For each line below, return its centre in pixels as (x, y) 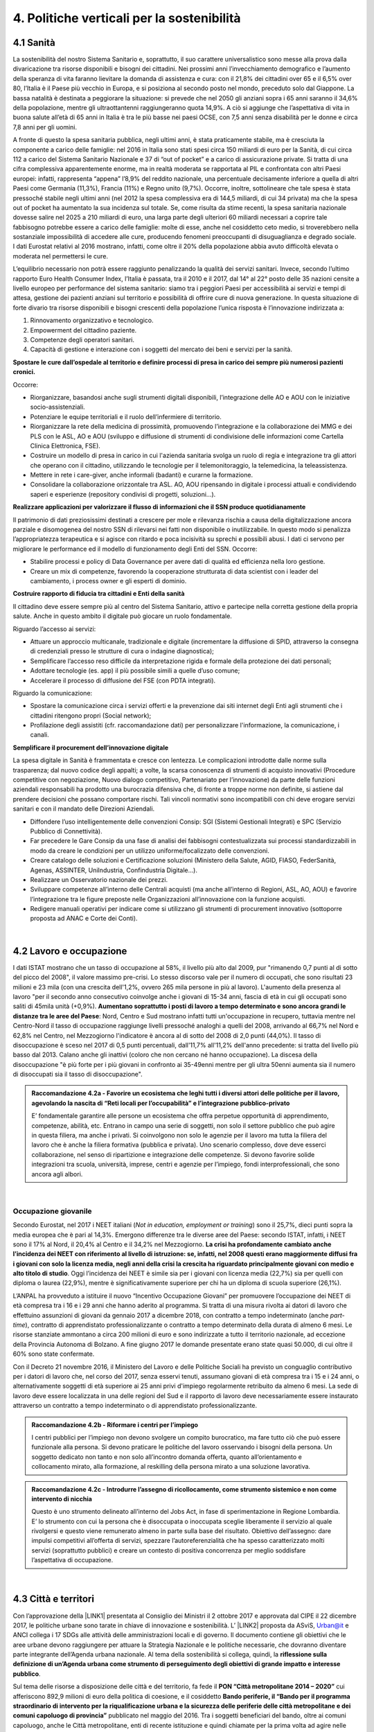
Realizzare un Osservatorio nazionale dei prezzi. (99, 879)
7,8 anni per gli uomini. (45, 127)
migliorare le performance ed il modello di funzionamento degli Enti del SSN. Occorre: (135, 549)
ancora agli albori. (57, 1174)
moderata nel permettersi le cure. (61, 256)
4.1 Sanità (34, 43)
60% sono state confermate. (54, 1354)
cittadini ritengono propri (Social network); (91, 715)
